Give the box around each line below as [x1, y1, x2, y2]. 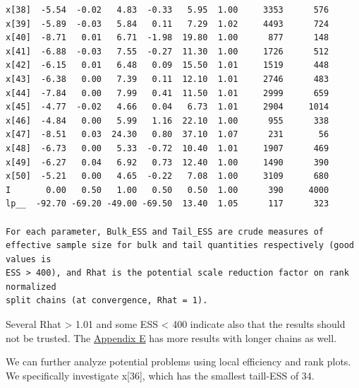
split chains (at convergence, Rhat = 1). [6, 295, 208, 306]
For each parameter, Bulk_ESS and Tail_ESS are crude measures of [6, 226, 324, 237]
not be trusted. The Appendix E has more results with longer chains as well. [6, 330, 337, 345]
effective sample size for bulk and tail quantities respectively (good [6, 240, 354, 251]
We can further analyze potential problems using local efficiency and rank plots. [6, 354, 351, 369]
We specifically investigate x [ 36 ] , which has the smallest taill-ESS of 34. [6, 368, 315, 382]
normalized [6, 281, 56, 292]
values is [6, 254, 51, 264]
